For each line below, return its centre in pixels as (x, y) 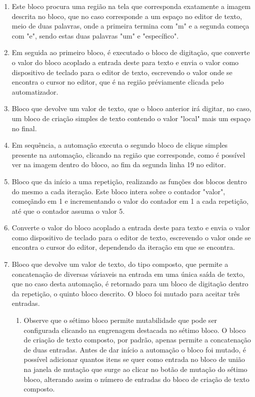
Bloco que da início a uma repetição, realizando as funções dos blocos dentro (129, 181)
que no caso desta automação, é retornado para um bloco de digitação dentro (130, 284)
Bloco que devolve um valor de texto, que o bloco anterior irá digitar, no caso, (131, 108)
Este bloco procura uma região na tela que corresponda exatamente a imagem (131, 6)
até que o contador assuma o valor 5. (68, 211)
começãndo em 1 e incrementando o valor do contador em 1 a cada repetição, (130, 201)
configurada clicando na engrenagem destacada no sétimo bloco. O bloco (135, 330)
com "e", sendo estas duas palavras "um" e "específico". (95, 35)
